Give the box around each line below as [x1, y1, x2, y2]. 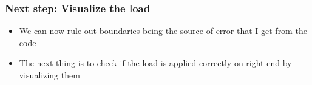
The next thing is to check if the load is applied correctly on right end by [19, 56, 292, 69]
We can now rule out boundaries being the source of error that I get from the [19, 24, 307, 37]
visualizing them [19, 69, 80, 81]
